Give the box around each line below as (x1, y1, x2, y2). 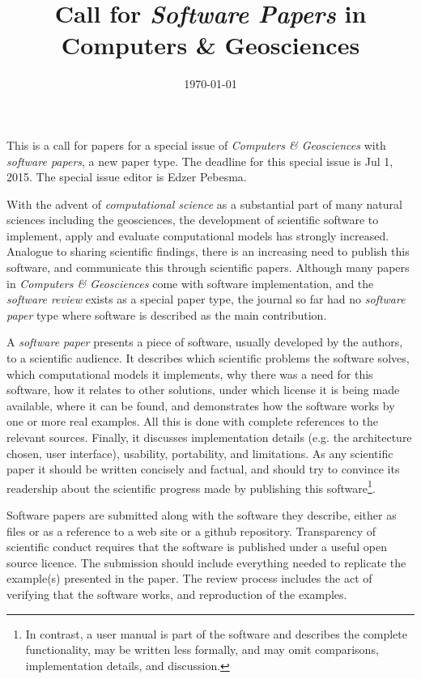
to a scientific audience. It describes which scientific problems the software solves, (6, 350, 410, 367)
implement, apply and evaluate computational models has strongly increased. (6, 227, 389, 244)
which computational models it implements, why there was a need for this (6, 365, 373, 382)
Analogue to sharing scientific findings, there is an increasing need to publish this (6, 243, 410, 260)
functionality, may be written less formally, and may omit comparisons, (25, 641, 379, 658)
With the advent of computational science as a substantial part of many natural (6, 195, 402, 212)
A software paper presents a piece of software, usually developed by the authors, (6, 333, 403, 350)
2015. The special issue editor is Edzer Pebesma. (6, 168, 247, 185)
